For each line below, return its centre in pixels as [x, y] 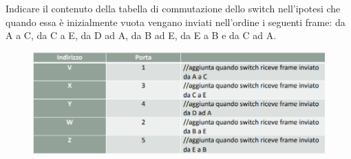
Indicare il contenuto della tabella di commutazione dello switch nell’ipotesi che [173, 8]
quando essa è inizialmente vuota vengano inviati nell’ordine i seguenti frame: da [175, 22]
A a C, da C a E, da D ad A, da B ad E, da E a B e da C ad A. [141, 35]
